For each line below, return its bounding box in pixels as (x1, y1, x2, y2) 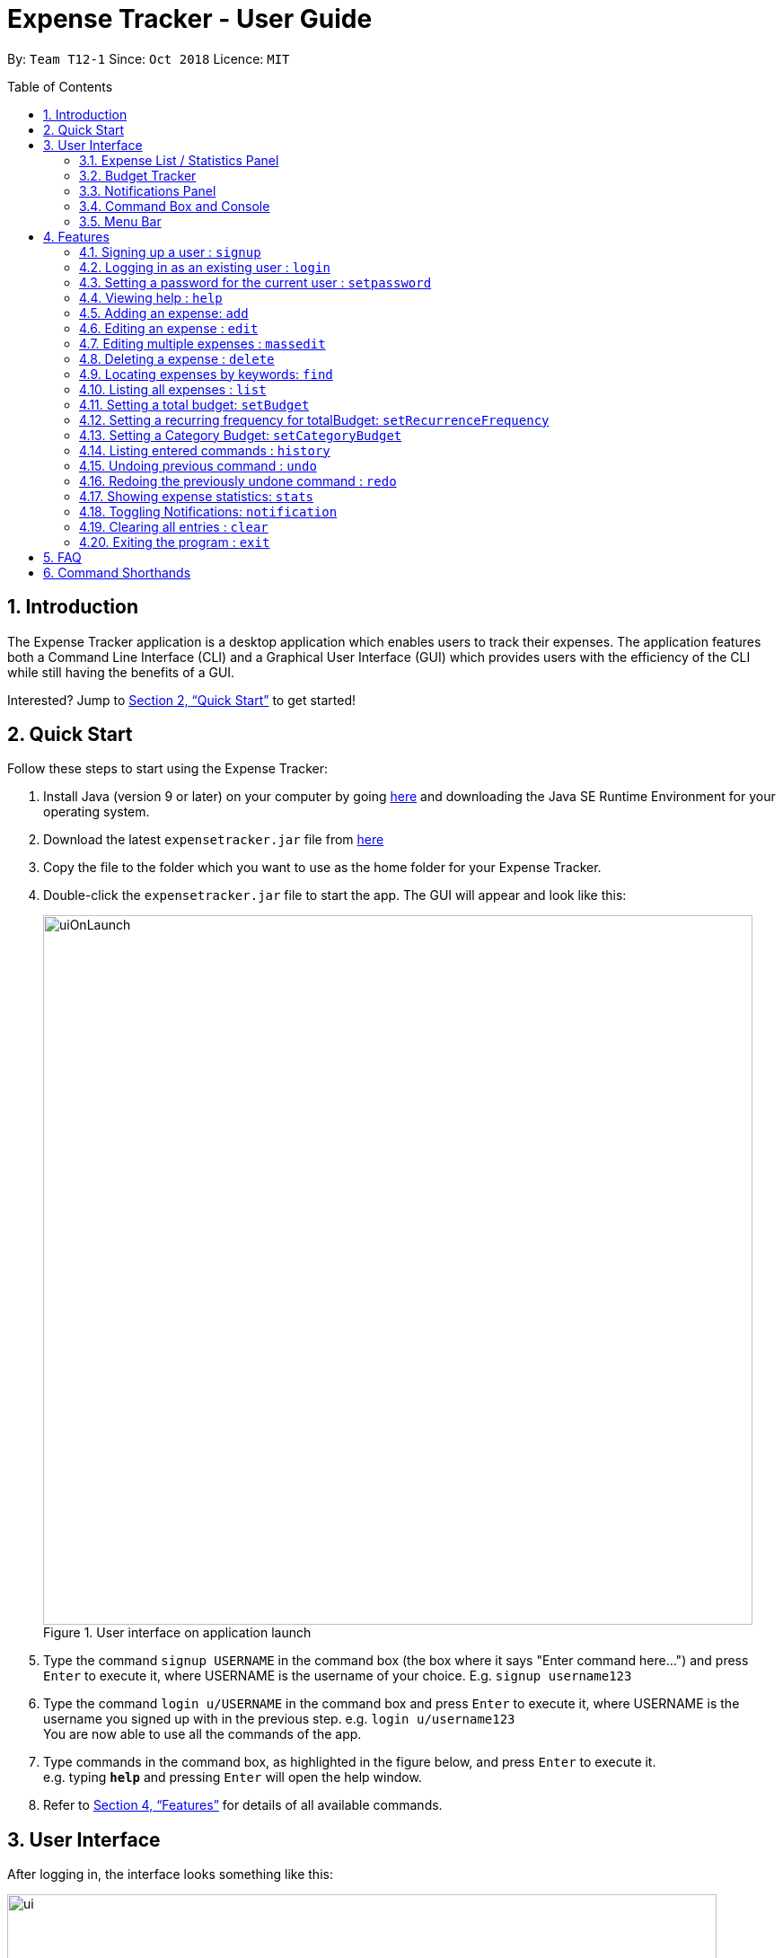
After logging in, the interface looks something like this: (7, 1866, 333, 1883)
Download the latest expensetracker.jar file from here (43, 832, 384, 848)
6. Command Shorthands (43, 564, 191, 580)
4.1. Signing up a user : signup (79, 243, 261, 260)
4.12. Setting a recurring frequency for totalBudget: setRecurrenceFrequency (79, 411, 550, 428)
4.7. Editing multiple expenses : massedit (79, 335, 326, 351)
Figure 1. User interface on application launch (43, 1625, 312, 1641)
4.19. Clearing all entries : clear (79, 518, 268, 534)
